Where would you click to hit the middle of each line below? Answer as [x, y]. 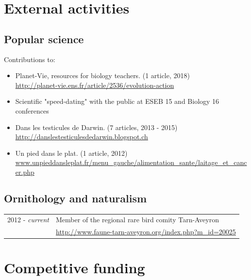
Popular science [44, 39]
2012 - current [28, 220]
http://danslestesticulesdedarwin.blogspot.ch [82, 137]
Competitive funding [75, 267]
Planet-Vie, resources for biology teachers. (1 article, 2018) [102, 75]
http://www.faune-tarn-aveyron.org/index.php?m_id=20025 [146, 232]
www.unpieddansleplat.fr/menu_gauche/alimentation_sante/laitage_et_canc [131, 162]
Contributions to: [30, 59]
